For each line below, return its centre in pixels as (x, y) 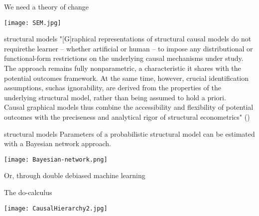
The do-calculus (28, 192)
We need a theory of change (46, 6)
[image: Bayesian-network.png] (56, 159)
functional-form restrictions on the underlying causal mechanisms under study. (124, 58)
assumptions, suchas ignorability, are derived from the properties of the (113, 88)
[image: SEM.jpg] (33, 23)
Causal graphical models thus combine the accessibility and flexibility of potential (129, 107)
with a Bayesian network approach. (58, 143)
